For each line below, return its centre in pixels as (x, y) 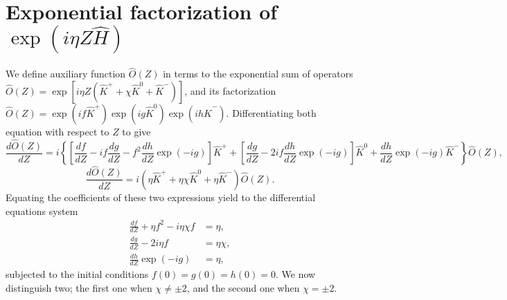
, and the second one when (243, 287)
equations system (42, 210)
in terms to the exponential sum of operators (258, 74)
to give (136, 131)
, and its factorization (230, 90)
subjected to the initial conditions (77, 274)
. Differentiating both (271, 112)
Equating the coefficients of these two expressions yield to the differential (161, 197)
